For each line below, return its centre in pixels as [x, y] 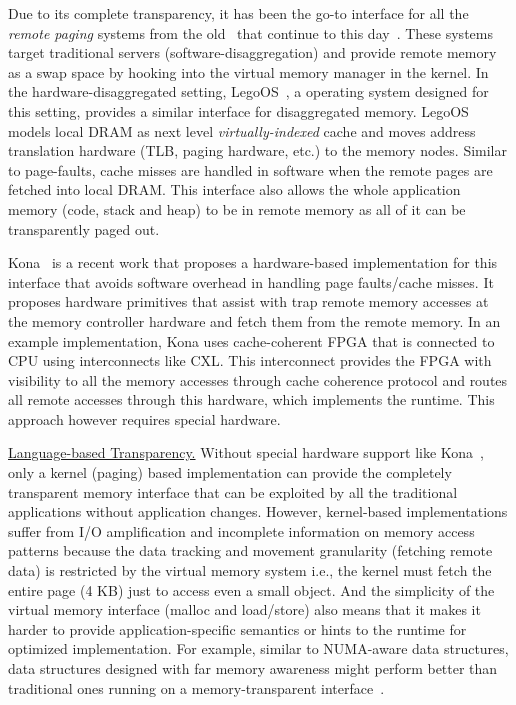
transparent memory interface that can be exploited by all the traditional [233, 491]
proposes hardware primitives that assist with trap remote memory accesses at [248, 301]
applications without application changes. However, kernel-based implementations [258, 511]
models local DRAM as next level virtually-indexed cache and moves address [242, 130]
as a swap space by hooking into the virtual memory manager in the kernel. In [248, 71]
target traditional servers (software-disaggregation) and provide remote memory [252, 52]
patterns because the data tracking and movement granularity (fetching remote [250, 550]
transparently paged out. [84, 228]
